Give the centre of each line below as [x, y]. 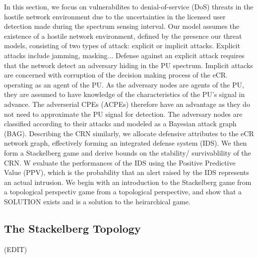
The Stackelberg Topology [72, 228]
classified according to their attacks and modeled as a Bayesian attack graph [120, 124]
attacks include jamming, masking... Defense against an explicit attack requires [124, 55]
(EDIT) [16, 249]
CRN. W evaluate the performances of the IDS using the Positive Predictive [120, 162]
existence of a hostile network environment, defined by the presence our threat [123, 36]
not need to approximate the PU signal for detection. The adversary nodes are [123, 114]
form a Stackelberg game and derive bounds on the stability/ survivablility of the [128, 152]
